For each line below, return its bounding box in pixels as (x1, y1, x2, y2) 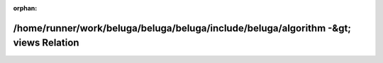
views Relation (13, 37, 79, 49)
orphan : (13, 4, 38, 12)
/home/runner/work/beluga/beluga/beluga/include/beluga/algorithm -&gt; (13, 22, 351, 34)
